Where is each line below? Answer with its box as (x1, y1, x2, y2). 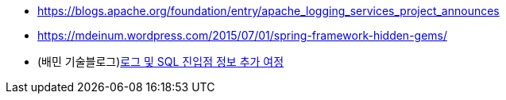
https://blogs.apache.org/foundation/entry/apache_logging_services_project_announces (37, 4, 500, 17)
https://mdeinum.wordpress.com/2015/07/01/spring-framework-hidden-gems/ (37, 29, 448, 42)
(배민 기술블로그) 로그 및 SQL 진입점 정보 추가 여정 (37, 55, 284, 68)
